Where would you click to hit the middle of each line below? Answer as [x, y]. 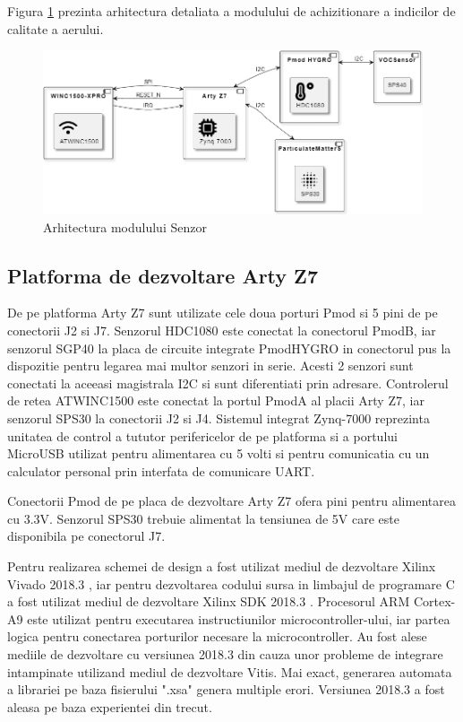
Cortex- [434, 601]
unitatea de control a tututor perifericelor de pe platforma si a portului [202, 435]
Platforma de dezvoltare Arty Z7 [163, 275]
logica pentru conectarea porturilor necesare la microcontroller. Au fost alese [217, 636]
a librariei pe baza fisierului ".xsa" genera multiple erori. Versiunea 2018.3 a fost [226, 689]
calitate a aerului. [56, 28]
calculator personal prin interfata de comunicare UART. [161, 470]
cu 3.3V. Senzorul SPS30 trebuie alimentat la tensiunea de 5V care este [203, 518]
